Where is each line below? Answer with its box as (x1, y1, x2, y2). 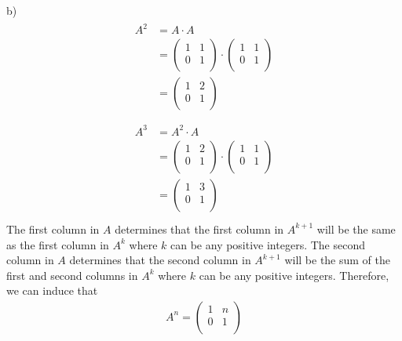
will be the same (316, 220, 396, 237)
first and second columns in (6, 267, 138, 283)
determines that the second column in (69, 252, 251, 268)
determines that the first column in (115, 220, 284, 237)
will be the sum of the (284, 252, 391, 268)
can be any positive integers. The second (170, 236, 365, 252)
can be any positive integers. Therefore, (199, 267, 389, 283)
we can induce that (6, 282, 98, 299)
